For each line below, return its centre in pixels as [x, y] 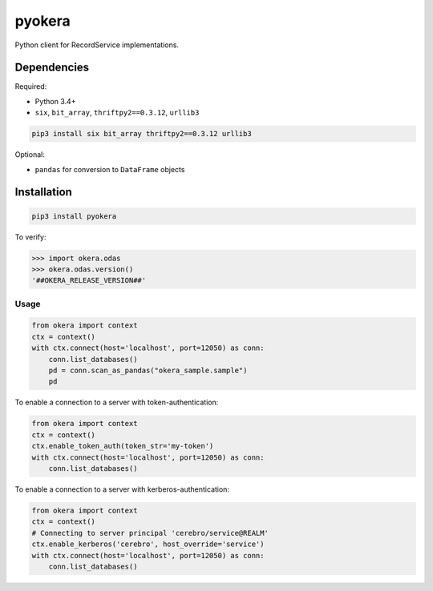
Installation [43, 192]
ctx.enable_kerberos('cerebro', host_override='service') [148, 544]
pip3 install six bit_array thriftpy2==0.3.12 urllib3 [142, 134]
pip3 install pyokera [74, 216]
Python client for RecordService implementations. [97, 45]
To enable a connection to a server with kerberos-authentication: [122, 489]
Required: [31, 86]
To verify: [30, 237]
